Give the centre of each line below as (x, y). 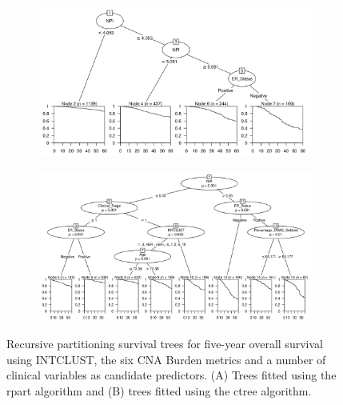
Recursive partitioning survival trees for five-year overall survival (165, 344)
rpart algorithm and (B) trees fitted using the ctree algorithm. (159, 390)
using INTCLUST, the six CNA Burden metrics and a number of (166, 359)
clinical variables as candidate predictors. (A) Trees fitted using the (171, 375)
